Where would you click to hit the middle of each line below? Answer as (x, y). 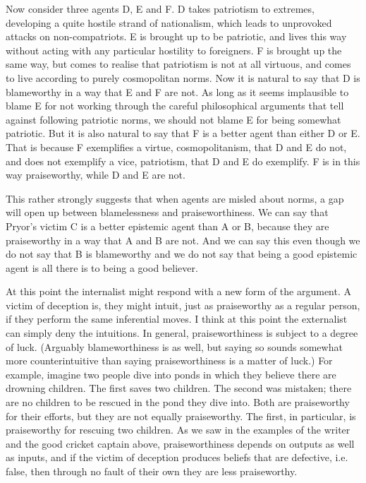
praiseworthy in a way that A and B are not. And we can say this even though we (183, 240)
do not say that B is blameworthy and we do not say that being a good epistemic (182, 254)
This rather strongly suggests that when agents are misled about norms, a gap (175, 198)
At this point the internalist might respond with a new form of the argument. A (179, 291)
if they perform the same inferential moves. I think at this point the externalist (177, 319)
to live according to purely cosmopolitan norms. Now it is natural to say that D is (183, 77)
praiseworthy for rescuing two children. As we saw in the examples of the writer (178, 430)
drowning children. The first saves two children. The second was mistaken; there (179, 388)
